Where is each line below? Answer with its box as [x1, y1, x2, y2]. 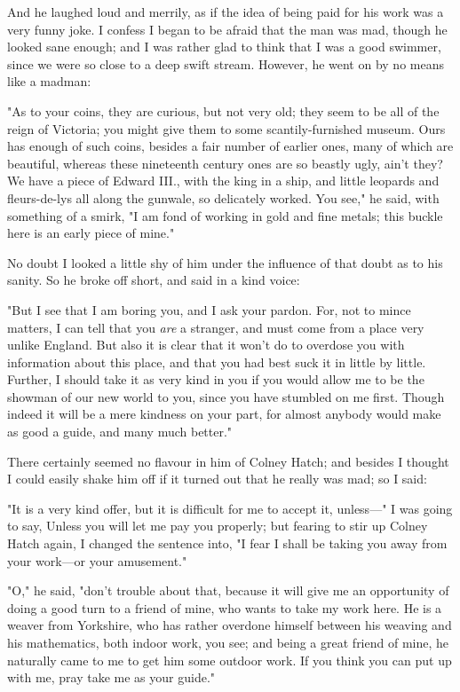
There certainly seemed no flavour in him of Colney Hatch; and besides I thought [7, 452, 449, 470]
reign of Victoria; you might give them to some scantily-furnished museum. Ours [7, 119, 446, 138]
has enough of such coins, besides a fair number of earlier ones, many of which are [7, 137, 454, 155]
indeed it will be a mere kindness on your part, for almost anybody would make [7, 405, 441, 423]
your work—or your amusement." [7, 551, 187, 570]
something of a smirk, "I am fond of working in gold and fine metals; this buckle [7, 206, 443, 224]
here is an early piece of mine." [7, 224, 175, 242]
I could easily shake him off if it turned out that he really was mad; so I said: [7, 469, 427, 488]
